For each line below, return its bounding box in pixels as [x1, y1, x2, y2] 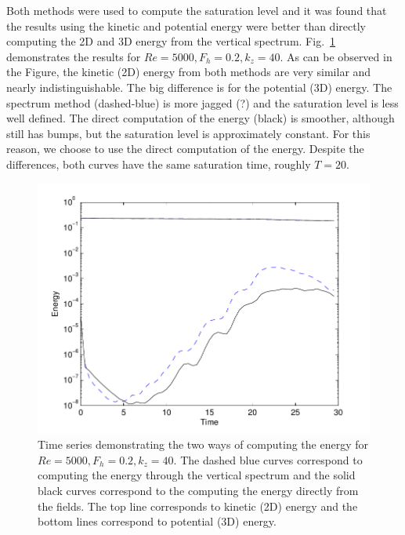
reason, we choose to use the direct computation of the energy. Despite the [6, 140, 364, 157]
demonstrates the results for [6, 48, 141, 64]
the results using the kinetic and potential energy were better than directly [6, 17, 366, 34]
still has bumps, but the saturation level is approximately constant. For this [6, 125, 371, 141]
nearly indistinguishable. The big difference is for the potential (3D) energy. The [6, 78, 392, 95]
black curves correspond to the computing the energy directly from [38, 482, 359, 499]
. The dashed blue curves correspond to [173, 451, 363, 468]
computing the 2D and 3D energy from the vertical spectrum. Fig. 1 [6, 33, 336, 49]
